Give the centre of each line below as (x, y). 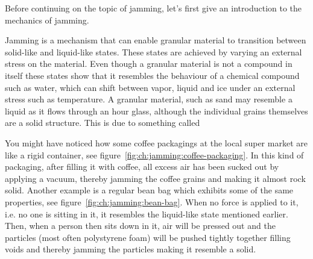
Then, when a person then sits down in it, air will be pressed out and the (140, 226)
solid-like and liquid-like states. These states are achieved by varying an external (153, 51)
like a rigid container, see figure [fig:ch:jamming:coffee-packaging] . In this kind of (154, 154)
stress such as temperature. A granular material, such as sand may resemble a (149, 99)
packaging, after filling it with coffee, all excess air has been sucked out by (142, 167)
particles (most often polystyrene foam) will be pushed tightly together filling (148, 237)
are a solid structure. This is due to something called (103, 123)
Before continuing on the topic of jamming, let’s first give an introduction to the (153, 8)
